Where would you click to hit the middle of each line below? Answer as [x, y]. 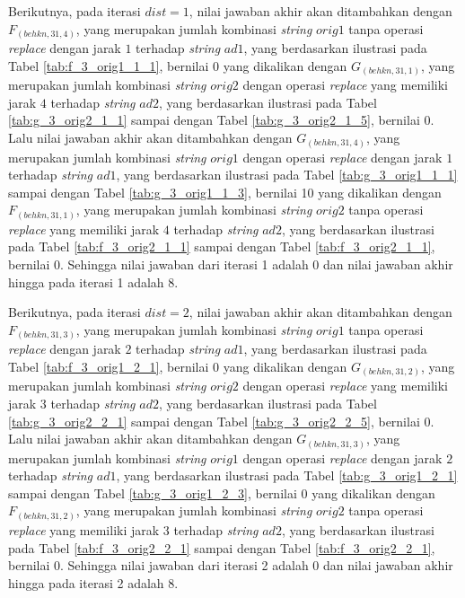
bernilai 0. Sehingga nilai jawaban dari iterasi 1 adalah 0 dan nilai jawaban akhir [231, 264]
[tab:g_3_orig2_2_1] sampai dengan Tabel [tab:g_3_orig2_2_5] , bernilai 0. [221, 421]
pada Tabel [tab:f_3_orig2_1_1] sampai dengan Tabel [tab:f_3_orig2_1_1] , [222, 246]
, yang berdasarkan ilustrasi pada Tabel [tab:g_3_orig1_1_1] [287, 175]
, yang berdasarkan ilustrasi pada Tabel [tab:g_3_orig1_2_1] [287, 475]
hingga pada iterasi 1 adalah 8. [93, 281]
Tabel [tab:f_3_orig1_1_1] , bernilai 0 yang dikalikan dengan [178, 65]
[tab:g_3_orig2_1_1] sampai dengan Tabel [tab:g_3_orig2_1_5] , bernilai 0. [221, 120]
